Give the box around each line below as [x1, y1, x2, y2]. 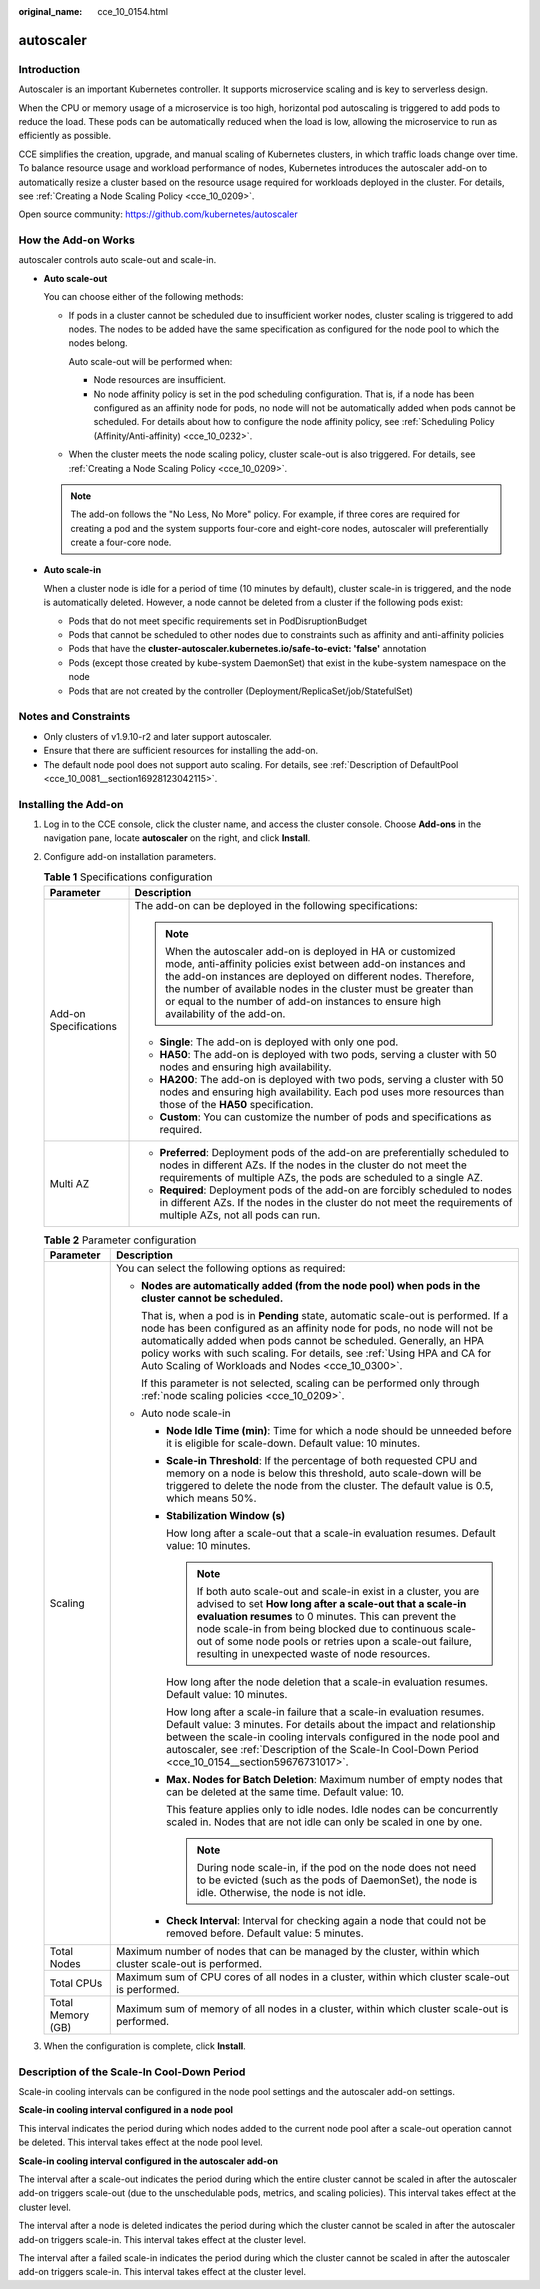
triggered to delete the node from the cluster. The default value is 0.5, [165, 1478, 494, 1492]
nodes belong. [68, 337, 129, 349]
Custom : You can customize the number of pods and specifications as [159, 1110, 492, 1124]
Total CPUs [49, 1976, 103, 1990]
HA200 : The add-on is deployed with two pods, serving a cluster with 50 [159, 1072, 504, 1086]
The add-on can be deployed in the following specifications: [134, 898, 418, 912]
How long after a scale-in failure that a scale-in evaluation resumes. [165, 1705, 485, 1719]
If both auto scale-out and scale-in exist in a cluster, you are [196, 1584, 480, 1598]
